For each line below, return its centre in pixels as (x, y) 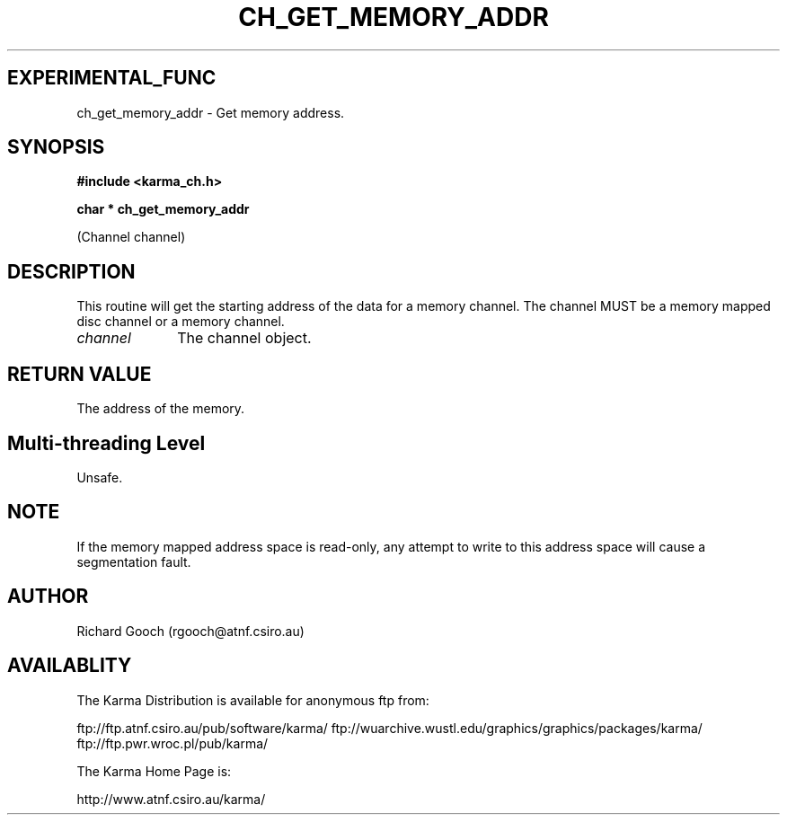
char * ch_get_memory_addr (163, 209)
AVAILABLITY (70, 666)
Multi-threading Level (106, 443)
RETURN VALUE (80, 374)
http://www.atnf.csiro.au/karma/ (171, 799)
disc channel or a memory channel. (181, 322)
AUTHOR (48, 597)
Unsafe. (100, 477)
